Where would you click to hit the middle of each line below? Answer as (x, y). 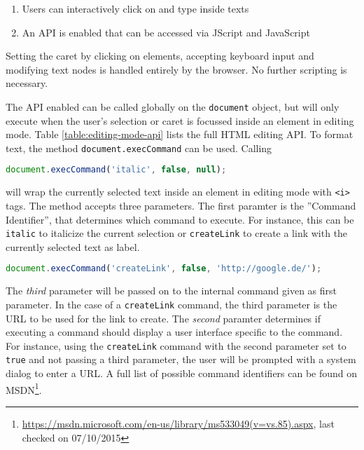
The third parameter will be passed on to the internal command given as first (171, 291)
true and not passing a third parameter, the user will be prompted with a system (181, 359)
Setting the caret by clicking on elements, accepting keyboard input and (160, 56)
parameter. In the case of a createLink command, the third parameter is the (171, 304)
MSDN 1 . (24, 388)
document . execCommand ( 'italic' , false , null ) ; (116, 170)
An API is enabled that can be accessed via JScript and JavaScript (166, 32)
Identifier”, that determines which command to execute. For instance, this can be (180, 219)
